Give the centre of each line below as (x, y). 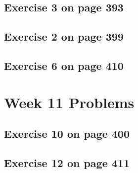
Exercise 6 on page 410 (64, 65)
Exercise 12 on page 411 (67, 162)
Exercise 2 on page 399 (64, 36)
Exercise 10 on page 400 (67, 134)
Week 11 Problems (69, 102)
